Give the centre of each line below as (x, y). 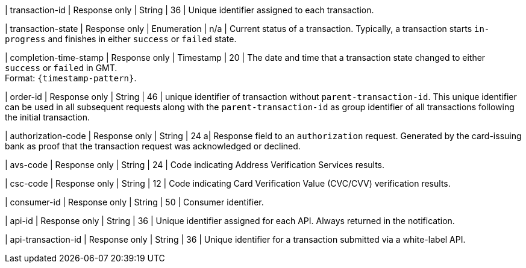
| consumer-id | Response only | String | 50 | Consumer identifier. (134, 202)
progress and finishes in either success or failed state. (121, 39)
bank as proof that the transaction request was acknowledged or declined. (153, 146)
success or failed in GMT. (61, 68)
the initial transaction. (48, 117)
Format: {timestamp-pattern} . (71, 78)
